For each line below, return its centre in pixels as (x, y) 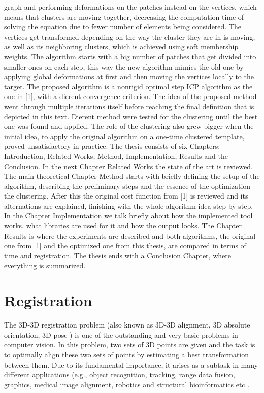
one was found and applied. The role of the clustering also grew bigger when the (129, 126)
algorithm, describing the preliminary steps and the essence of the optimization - (130, 186)
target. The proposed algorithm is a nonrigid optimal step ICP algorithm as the (128, 86)
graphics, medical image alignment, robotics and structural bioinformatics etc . (127, 384)
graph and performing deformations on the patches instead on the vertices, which (130, 7)
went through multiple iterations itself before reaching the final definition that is (129, 106)
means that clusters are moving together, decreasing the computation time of (124, 17)
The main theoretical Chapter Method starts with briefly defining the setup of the (132, 176)
